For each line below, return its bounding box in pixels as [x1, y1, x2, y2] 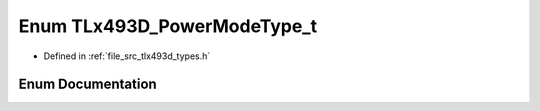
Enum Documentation [18, 76, 157, 93]
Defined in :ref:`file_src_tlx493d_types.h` [43, 50, 211, 62]
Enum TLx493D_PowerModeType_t [18, 15, 318, 37]
